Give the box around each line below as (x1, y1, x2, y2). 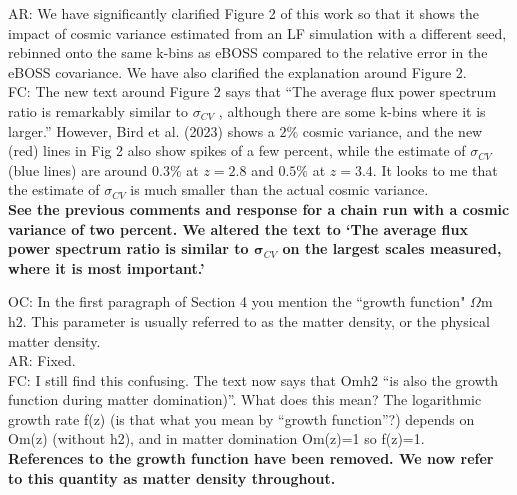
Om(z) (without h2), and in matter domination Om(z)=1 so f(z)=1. (8, 428, 425, 449)
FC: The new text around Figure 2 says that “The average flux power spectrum (8, 81, 497, 102)
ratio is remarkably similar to (8, 100, 188, 121)
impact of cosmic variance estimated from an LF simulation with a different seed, (8, 22, 507, 43)
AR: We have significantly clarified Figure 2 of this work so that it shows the (8, 3, 480, 23)
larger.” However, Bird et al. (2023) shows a (8, 120, 275, 141)
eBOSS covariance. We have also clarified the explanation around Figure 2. (8, 61, 467, 82)
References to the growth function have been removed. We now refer (8, 448, 494, 469)
